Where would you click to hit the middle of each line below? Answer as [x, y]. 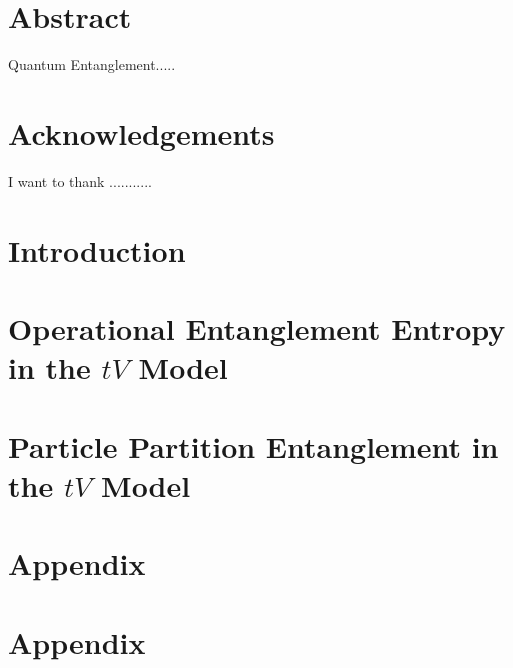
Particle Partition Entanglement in [253, 445]
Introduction [97, 249]
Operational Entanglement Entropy [257, 328]
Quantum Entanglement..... [92, 64]
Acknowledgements [141, 132]
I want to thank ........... [80, 180]
